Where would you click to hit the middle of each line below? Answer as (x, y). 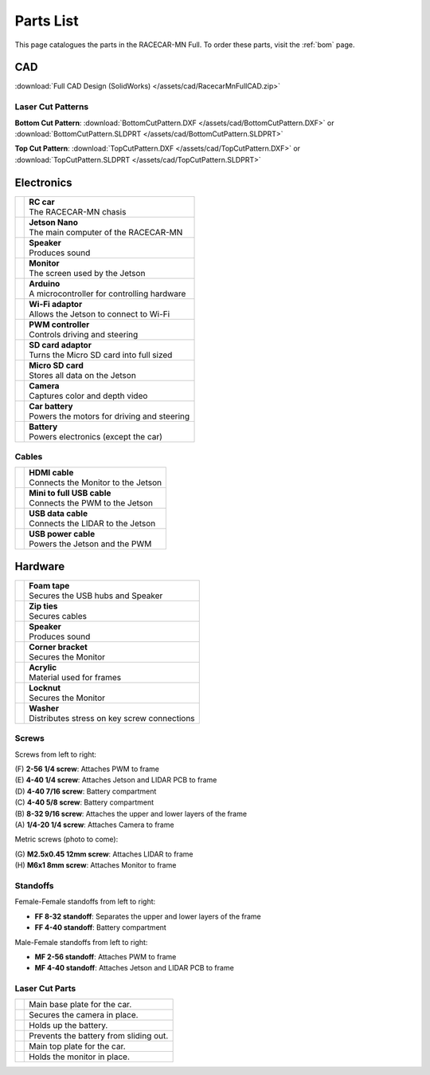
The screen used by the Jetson (87, 273)
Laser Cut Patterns (52, 107)
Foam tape (49, 585)
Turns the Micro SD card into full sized (101, 355)
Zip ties (43, 606)
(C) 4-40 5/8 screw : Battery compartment (84, 802)
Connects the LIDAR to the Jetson (92, 524)
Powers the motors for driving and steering (109, 416)
